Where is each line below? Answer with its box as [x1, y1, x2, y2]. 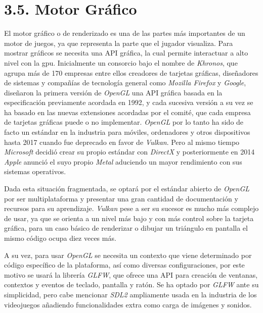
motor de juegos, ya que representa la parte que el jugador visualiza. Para [4, 37, 233, 48]
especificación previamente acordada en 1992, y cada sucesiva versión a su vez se [4, 97, 253, 108]
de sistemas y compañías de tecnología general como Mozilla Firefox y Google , [4, 77, 246, 88]
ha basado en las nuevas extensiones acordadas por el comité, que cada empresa [4, 107, 251, 117]
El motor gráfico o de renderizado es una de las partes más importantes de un [4, 28, 245, 38]
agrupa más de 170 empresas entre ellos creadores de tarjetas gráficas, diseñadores [4, 67, 258, 78]
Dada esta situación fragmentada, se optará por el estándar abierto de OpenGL [4, 183, 250, 194]
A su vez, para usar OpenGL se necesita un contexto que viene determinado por [4, 249, 252, 260]
